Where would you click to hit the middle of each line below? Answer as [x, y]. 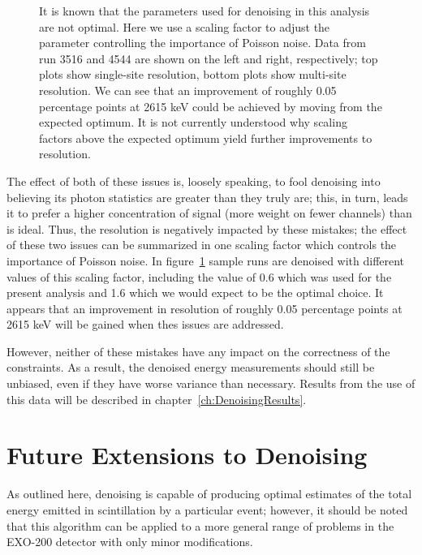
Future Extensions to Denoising [187, 455]
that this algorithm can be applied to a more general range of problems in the [200, 525]
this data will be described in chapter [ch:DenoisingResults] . [157, 399]
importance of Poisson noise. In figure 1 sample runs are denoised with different [206, 260]
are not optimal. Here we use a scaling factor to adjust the [185, 26]
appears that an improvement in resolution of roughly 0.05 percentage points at [205, 308]
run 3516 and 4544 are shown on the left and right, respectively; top [209, 58]
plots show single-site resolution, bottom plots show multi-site [193, 74]
